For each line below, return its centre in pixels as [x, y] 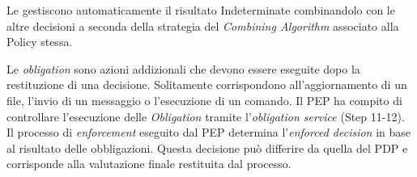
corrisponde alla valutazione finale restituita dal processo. [149, 164]
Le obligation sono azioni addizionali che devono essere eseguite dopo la [183, 68]
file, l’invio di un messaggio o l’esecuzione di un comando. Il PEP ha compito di [204, 100]
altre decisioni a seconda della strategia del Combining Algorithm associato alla [203, 25]
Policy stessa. [40, 42]
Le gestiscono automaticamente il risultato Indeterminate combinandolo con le [201, 10]
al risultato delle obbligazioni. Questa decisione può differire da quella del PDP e [207, 147]
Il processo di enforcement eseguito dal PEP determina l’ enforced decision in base [209, 132]
